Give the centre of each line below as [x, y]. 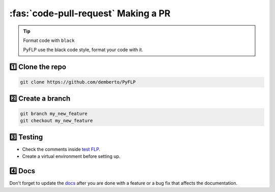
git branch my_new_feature [54, 113]
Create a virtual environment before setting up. [71, 156]
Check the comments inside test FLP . [61, 149]
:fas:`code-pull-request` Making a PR [90, 13]
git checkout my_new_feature [57, 121]
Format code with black [49, 40]
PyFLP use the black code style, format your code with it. [83, 50]
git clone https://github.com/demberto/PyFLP [78, 82]
